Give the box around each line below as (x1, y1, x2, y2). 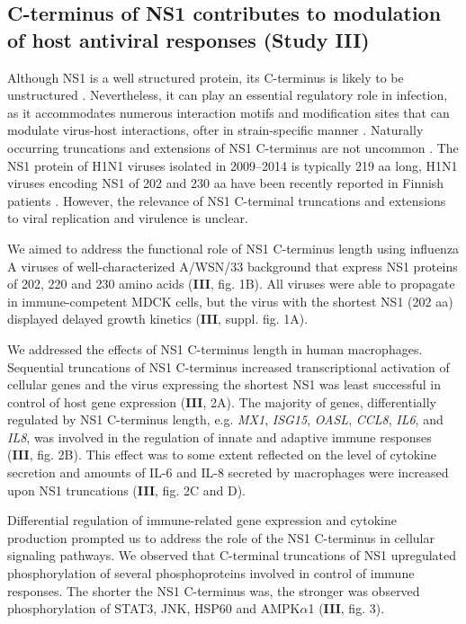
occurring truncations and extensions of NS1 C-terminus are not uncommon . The (7, 138, 459, 156)
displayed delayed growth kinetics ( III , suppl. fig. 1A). (7, 309, 309, 328)
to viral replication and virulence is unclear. (7, 209, 248, 227)
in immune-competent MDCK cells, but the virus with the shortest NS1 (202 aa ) (7, 291, 453, 310)
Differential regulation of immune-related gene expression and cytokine (7, 511, 397, 530)
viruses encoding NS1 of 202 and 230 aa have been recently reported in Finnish (7, 174, 444, 192)
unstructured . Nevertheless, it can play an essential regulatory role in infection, (7, 85, 448, 104)
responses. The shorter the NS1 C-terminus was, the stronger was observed (7, 581, 420, 600)
